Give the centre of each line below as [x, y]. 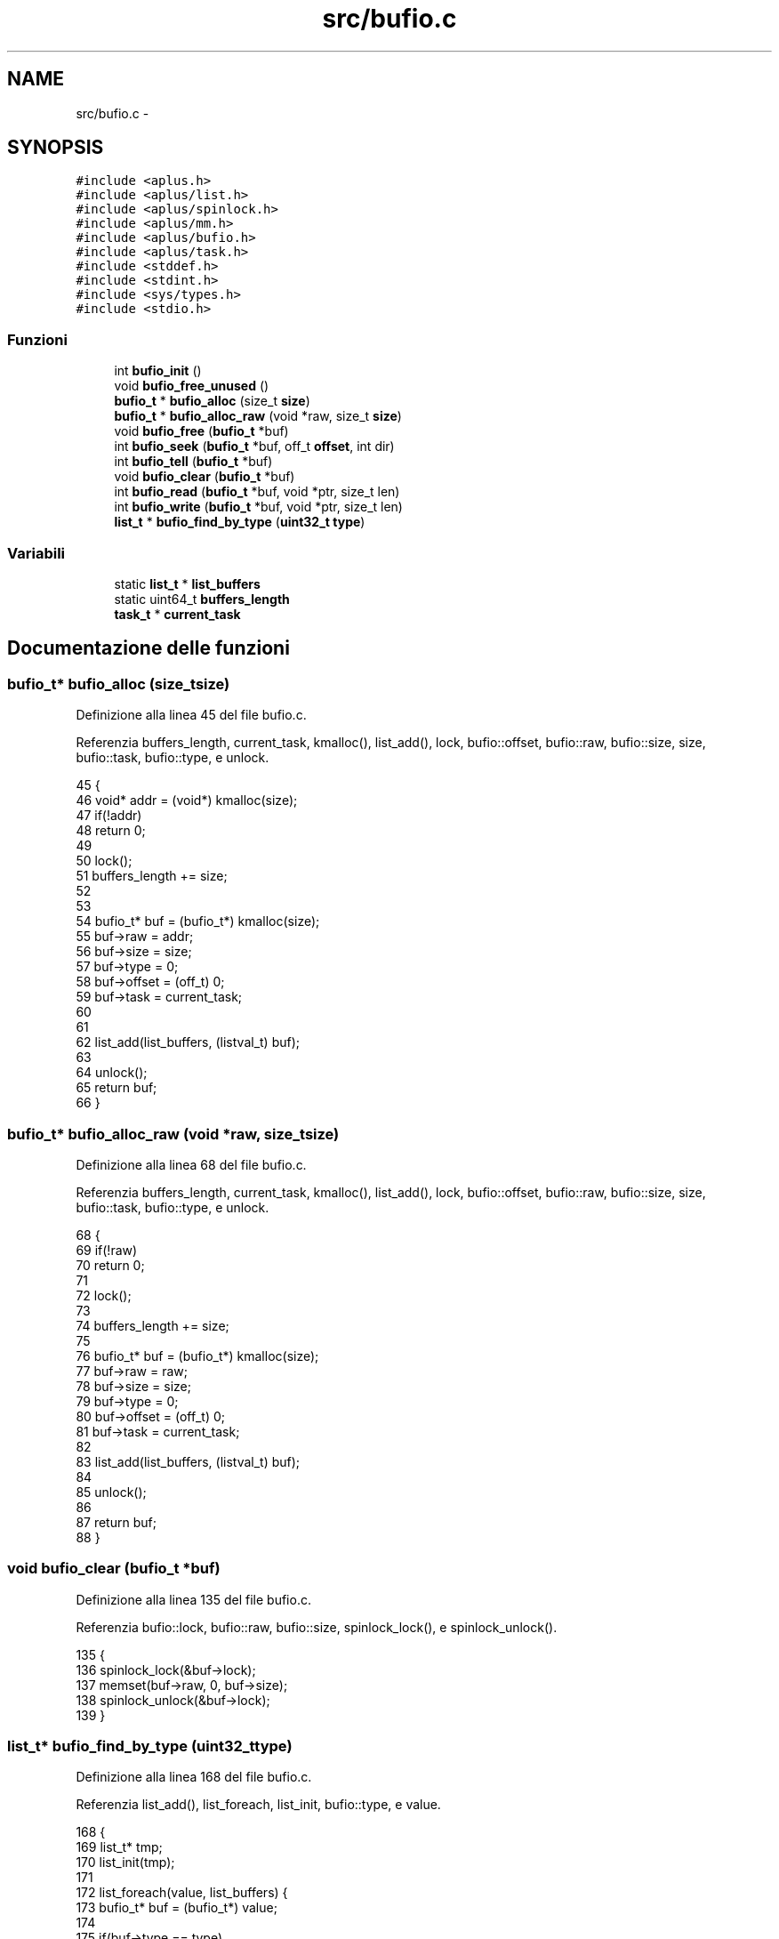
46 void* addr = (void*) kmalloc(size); [187, 801]
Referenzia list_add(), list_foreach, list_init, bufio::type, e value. [258, 1805]
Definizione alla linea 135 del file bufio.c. [193, 1599]
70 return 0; [110, 1265]
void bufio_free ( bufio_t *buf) [201, 431]
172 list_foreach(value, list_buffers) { [182, 1893]
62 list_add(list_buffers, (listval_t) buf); [188, 1042]
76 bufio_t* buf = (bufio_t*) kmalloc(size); [197, 1356]
